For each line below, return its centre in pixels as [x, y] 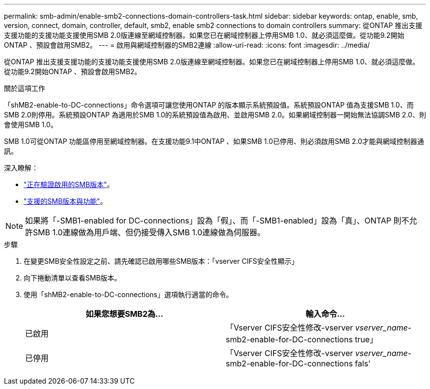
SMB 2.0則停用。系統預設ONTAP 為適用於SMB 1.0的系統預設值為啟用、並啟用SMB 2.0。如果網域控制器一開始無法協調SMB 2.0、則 [215, 115]
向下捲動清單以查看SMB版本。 [72, 278]
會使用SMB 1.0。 [31, 125]
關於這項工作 [25, 88]
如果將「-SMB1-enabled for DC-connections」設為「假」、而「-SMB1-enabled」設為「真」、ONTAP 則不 [217, 221]
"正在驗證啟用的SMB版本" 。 [69, 184]
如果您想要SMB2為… [124, 314]
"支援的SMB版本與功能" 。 [65, 201]
